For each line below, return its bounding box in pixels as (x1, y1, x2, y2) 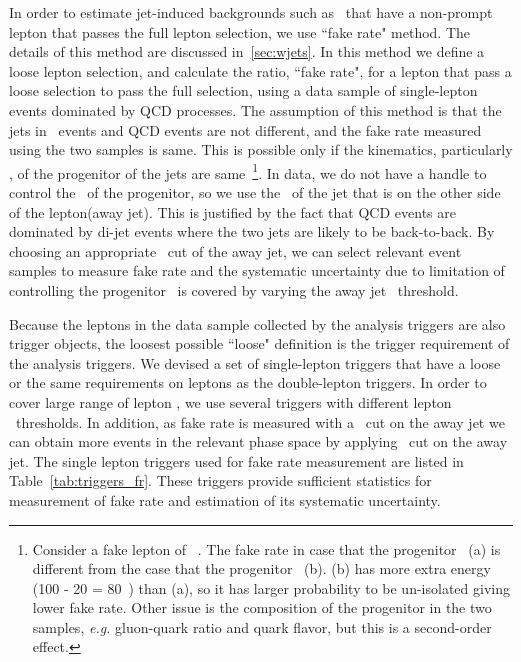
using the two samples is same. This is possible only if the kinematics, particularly (9, 139, 513, 160)
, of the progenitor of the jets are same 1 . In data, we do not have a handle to (9, 159, 487, 183)
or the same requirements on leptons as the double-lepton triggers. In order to (9, 372, 487, 393)
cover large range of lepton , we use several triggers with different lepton (9, 391, 452, 412)
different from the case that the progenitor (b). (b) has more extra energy (32, 558, 491, 579)
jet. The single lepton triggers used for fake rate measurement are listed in (9, 450, 464, 471)
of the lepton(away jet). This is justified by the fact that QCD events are (9, 201, 456, 222)
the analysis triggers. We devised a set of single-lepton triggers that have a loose (9, 352, 501, 373)
